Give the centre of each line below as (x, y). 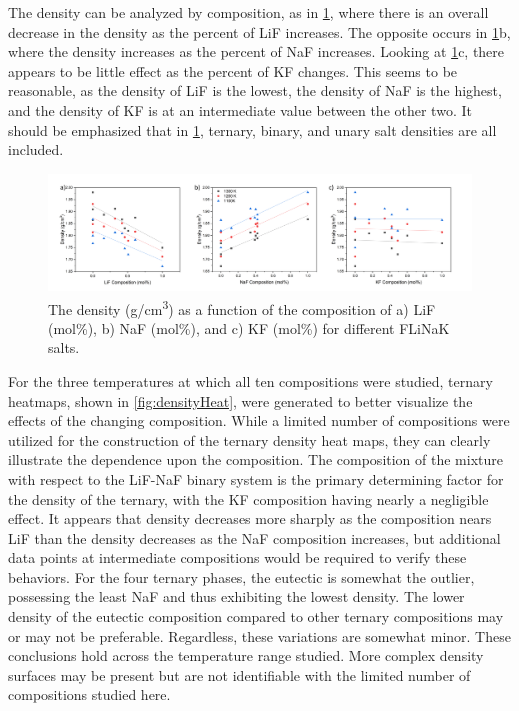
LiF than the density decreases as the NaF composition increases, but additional (254, 537)
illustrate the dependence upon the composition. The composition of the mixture (255, 459)
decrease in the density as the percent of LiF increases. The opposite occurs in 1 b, (259, 31)
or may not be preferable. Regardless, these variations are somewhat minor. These (259, 635)
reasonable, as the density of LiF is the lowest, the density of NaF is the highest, (255, 90)
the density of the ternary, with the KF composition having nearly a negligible (248, 498)
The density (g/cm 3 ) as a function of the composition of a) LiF (242, 307)
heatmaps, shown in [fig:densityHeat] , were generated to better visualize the (240, 400)
